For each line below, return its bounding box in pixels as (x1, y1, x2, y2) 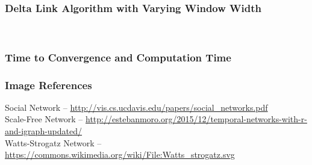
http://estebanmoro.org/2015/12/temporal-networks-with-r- (86, 113, 307, 125)
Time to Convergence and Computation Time (5, 49, 231, 64)
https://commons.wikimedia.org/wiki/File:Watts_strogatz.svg (5, 148, 235, 161)
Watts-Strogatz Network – (5, 136, 102, 149)
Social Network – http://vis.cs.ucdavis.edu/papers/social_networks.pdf (5, 101, 268, 113)
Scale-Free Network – (5, 113, 83, 125)
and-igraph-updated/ (5, 125, 83, 137)
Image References (5, 77, 92, 92)
